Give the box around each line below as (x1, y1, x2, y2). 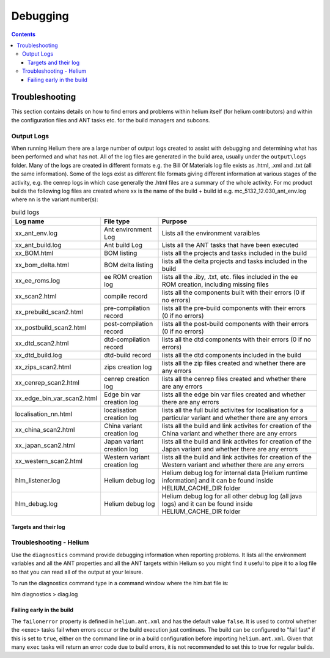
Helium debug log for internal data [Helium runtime (162, 468, 308, 477)
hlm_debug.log (15, 500, 58, 508)
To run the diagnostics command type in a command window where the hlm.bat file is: (11, 579, 229, 586)
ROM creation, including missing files (162, 280, 269, 289)
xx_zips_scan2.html (15, 363, 71, 371)
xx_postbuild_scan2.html (15, 323, 87, 332)
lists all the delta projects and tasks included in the (162, 257, 307, 265)
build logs (11, 208, 40, 216)
